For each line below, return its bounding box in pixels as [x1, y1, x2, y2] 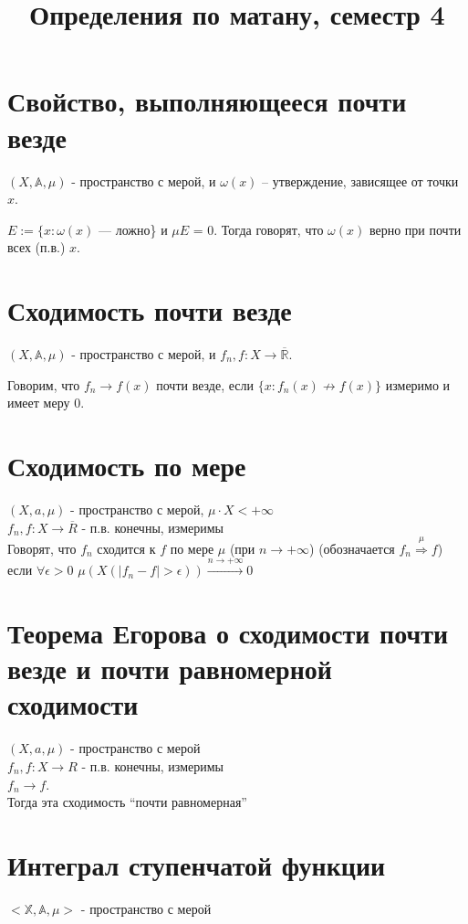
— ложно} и [99, 219, 168, 239]
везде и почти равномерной [7, 650, 332, 687]
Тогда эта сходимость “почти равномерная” [7, 792, 247, 812]
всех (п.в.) [7, 238, 66, 257]
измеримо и [385, 375, 451, 394]
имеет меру [7, 393, 70, 412]
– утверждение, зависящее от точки [262, 171, 459, 190]
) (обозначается [309, 538, 395, 558]
